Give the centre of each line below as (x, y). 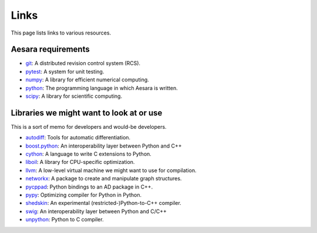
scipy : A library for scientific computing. (74, 96)
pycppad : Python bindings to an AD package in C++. (89, 187)
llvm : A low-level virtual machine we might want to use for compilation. (111, 170)
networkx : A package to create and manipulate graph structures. (104, 179)
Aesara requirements (50, 49)
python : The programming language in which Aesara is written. (102, 88)
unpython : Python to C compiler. (65, 220)
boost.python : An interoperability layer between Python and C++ (104, 146)
